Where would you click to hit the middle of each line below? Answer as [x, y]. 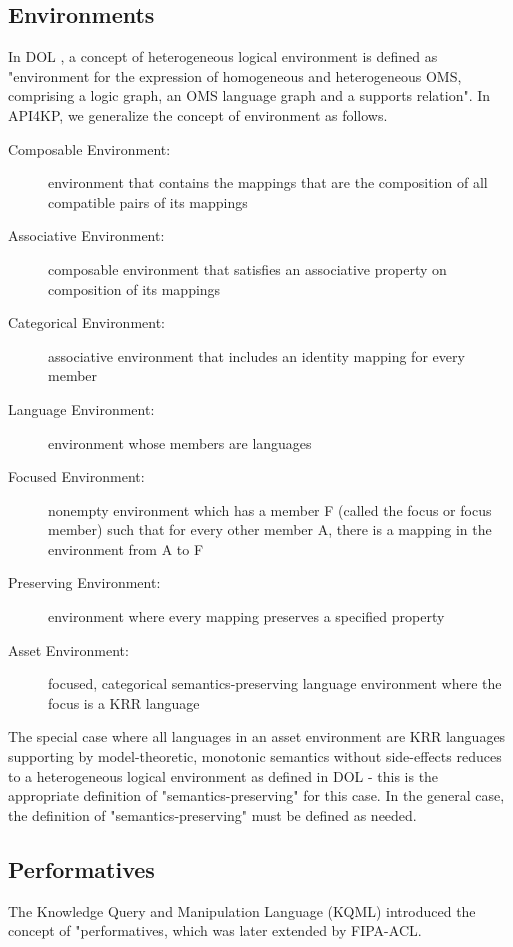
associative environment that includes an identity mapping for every [256, 355]
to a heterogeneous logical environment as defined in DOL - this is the [223, 775]
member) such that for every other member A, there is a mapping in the [270, 529]
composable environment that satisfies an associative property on [247, 268]
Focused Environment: [76, 476]
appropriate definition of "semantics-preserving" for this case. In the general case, [256, 795]
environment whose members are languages [180, 442]
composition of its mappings [134, 288]
